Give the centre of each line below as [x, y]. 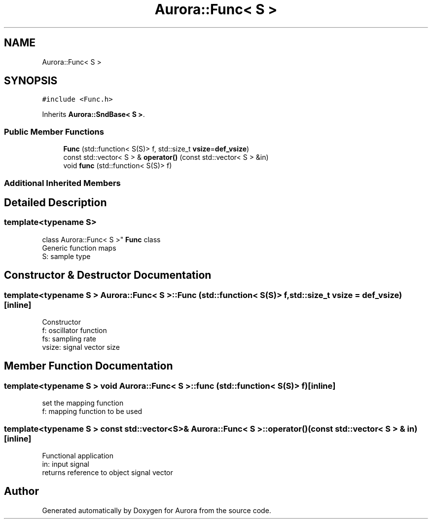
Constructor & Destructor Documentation [108, 275]
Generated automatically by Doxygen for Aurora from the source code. [157, 510]
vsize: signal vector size [81, 347]
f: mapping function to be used [92, 411]
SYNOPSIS [31, 81]
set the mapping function [83, 403]
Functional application [78, 455]
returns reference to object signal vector [108, 472]
